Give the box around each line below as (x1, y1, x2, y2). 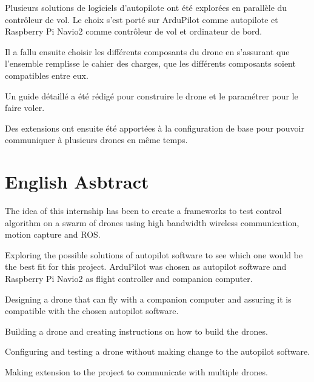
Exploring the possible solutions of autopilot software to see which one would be (5, 248, 303, 261)
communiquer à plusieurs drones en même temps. (5, 133, 188, 146)
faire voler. (5, 101, 45, 114)
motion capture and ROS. (5, 228, 101, 241)
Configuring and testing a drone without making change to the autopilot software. (5, 345, 310, 358)
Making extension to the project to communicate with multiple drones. (5, 366, 268, 378)
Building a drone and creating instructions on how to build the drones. (5, 324, 268, 337)
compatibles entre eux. (5, 69, 89, 81)
